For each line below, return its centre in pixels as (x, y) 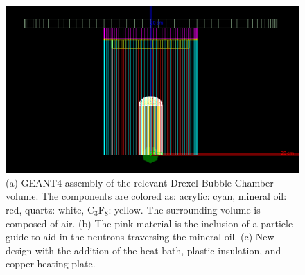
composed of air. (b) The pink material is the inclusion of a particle (149, 223)
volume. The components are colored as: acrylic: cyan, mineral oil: (146, 196)
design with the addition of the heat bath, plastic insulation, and (143, 250)
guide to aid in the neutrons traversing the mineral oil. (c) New (140, 237)
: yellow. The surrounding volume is (184, 209)
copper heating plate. (51, 264)
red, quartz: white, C (50, 209)
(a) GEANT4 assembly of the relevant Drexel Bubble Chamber (140, 182)
